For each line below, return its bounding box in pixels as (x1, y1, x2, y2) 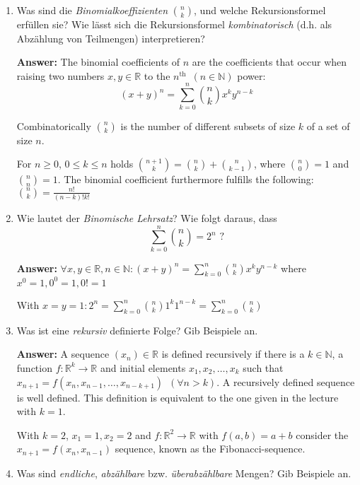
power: (237, 68, 266, 83)
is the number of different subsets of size (120, 118, 296, 133)
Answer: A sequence (16, 346, 110, 361)
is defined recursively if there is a (161, 346, 305, 361)
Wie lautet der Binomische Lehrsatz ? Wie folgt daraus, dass (16, 210, 277, 225)
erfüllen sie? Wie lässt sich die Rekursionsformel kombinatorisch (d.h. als (16, 17, 332, 31)
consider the (296, 427, 349, 442)
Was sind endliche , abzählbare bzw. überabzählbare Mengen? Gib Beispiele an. (16, 465, 352, 480)
